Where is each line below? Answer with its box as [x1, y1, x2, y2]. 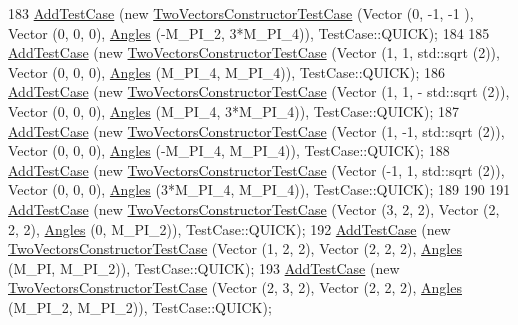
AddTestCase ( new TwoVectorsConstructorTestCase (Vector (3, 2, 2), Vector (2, [8, 198, 500, 219]
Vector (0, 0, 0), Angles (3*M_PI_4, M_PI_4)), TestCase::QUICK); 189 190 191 [8, 179, 511, 200]
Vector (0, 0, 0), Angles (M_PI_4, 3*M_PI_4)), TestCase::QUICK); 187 [8, 100, 459, 121]
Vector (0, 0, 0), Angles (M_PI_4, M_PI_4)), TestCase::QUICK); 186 [8, 61, 445, 82]
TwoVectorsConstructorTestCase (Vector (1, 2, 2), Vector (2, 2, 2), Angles [8, 238, 462, 259]
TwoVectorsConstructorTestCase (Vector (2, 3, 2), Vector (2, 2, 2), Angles [8, 277, 462, 298]
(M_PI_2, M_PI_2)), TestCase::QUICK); [8, 296, 272, 317]
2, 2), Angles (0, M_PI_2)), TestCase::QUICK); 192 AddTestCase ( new [8, 218, 451, 239]
